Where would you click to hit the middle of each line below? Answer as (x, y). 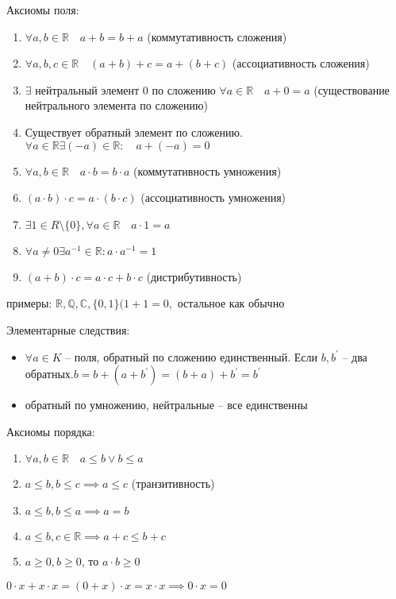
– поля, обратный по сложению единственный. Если (191, 356)
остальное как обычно (231, 305)
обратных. (49, 374)
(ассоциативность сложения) (301, 63)
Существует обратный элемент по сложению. (134, 131)
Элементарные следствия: (68, 329)
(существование (352, 89)
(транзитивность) (173, 483)
